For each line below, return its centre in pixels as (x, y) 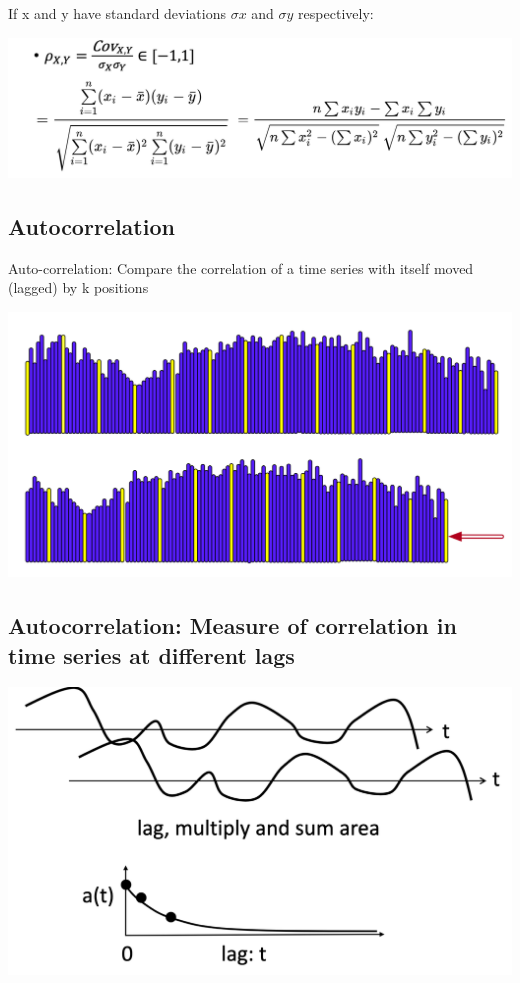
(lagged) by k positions (78, 287)
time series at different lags (151, 654)
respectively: (336, 13)
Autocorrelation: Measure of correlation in (232, 625)
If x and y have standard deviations (117, 13)
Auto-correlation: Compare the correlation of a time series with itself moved (241, 267)
